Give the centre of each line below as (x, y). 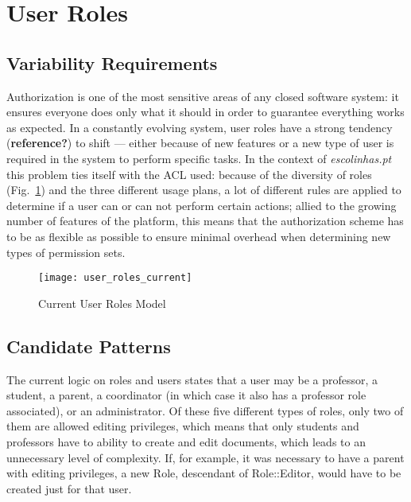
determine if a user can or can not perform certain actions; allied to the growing (202, 205)
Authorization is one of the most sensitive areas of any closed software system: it (203, 96)
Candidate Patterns (89, 346)
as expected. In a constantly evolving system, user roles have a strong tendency (200, 127)
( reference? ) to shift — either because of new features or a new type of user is (200, 143)
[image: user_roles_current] (115, 278)
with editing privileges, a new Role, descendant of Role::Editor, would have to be (204, 473)
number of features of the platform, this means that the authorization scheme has (205, 221)
